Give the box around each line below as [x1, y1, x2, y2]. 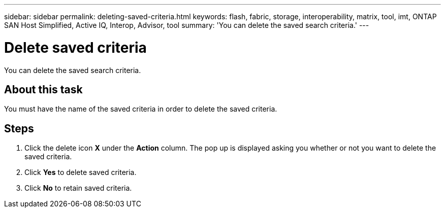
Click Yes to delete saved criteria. [24, 168, 137, 177]
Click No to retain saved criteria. [24, 184, 132, 193]
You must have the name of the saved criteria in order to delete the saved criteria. [4, 104, 277, 114]
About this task [4, 83, 83, 96]
